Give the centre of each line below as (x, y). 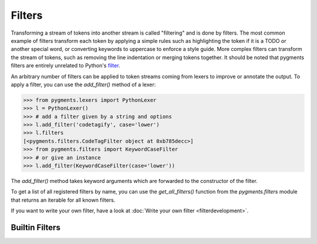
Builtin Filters (36, 227)
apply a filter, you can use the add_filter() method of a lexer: (83, 84)
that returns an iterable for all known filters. (63, 200)
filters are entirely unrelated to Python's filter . (65, 66)
